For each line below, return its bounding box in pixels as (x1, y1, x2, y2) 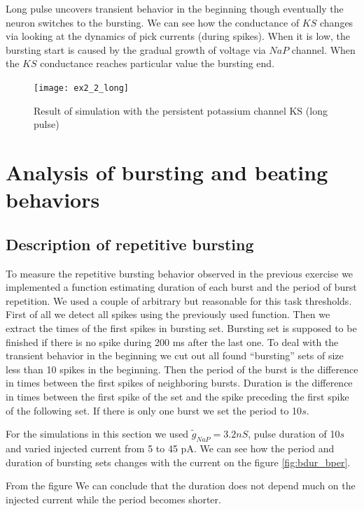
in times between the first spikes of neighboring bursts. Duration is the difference (6, 375, 353, 390)
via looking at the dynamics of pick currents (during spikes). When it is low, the (6, 29, 351, 43)
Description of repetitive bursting (6, 233, 254, 254)
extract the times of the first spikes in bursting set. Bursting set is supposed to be (6, 320, 357, 335)
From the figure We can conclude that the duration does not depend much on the (6, 478, 356, 493)
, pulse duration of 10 (248, 426, 340, 441)
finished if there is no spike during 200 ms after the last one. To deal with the (6, 334, 339, 349)
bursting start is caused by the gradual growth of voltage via (6, 42, 266, 57)
